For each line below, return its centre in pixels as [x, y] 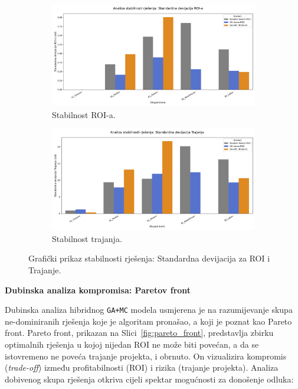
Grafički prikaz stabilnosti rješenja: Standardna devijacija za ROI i [149, 258]
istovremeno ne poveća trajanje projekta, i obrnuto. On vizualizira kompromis [146, 356]
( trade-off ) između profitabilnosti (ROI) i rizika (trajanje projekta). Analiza [142, 367]
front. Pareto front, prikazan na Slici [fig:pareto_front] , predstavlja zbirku [139, 333]
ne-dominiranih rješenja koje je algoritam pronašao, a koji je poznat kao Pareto [148, 321]
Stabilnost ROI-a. [84, 114]
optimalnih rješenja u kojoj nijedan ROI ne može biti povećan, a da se [132, 344]
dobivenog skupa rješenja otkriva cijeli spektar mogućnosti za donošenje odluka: [149, 379]
